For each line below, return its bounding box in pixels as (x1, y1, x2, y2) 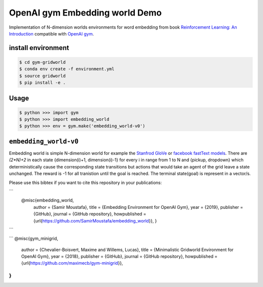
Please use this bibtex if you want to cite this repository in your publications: (9, 180, 162, 186)
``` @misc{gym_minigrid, (9, 236, 58, 241)
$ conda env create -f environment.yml (19, 66, 114, 72)
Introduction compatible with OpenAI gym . (9, 31, 94, 36)
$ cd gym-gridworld (19, 59, 66, 65)
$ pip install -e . (19, 80, 66, 85)
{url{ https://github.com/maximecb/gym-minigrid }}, (21, 260, 123, 266)
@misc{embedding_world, (21, 197, 74, 203)
